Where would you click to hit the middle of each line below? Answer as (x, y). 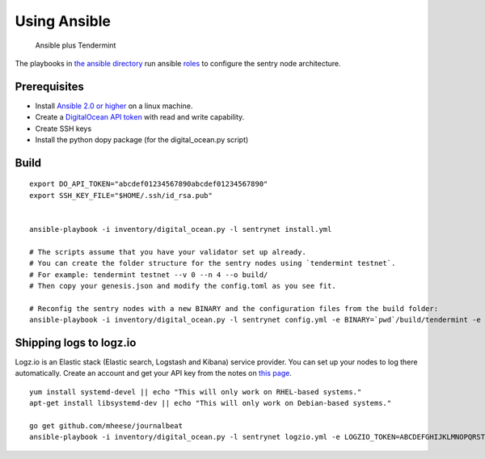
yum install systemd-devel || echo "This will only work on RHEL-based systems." (196, 392)
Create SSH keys (63, 128)
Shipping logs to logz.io (76, 342)
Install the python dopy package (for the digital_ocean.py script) (142, 140)
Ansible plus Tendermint (76, 45)
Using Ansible (63, 21)
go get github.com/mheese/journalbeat (106, 425)
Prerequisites (49, 86)
